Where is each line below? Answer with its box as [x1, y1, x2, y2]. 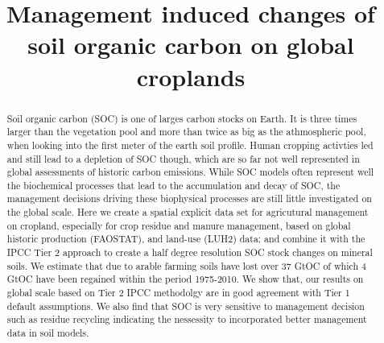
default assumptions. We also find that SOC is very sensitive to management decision [6, 299, 365, 312]
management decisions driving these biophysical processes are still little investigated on [6, 192, 372, 205]
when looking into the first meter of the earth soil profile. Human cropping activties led [6, 138, 374, 151]
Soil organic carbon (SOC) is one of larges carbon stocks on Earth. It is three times [6, 111, 357, 125]
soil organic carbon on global [27, 28, 354, 61]
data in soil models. [6, 326, 89, 340]
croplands [136, 60, 246, 93]
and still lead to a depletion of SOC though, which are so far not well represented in [6, 151, 360, 165]
